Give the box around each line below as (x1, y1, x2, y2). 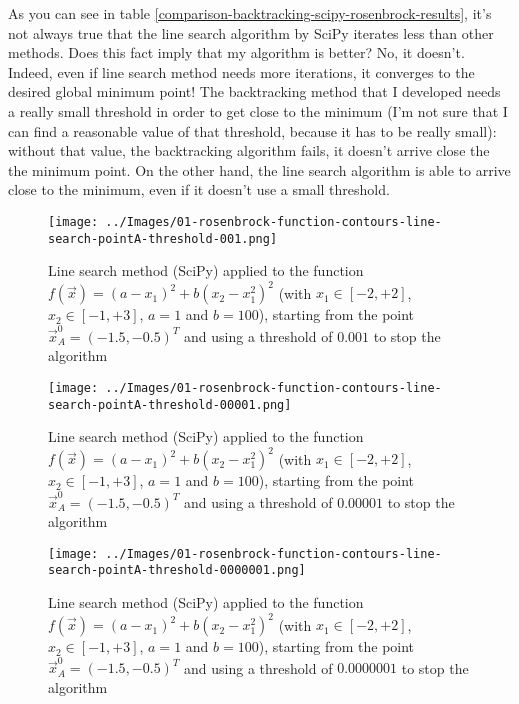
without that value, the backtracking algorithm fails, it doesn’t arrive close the (8, 140, 490, 161)
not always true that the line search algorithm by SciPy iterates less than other (8, 22, 494, 43)
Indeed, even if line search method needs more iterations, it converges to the (8, 61, 475, 82)
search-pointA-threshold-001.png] (48, 231, 278, 246)
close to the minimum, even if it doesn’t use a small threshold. (8, 179, 390, 200)
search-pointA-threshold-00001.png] (48, 397, 292, 412)
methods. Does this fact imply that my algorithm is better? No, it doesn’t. (8, 42, 465, 63)
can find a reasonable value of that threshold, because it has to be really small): (8, 120, 497, 141)
